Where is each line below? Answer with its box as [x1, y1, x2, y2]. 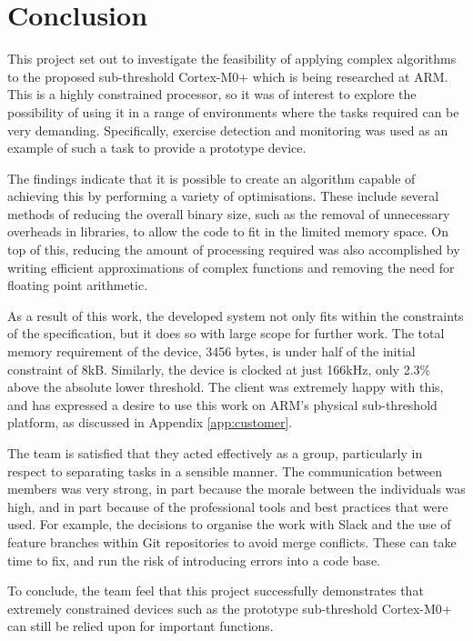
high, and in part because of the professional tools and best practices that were [7, 496, 448, 516]
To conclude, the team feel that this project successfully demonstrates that [7, 581, 424, 600]
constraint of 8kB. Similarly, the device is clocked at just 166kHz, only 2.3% [7, 359, 431, 378]
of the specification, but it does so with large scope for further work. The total [7, 324, 445, 343]
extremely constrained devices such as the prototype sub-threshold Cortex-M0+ [7, 598, 452, 617]
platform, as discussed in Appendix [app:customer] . [7, 413, 293, 432]
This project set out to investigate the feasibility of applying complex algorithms [7, 49, 457, 68]
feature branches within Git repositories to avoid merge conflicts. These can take [7, 532, 457, 551]
